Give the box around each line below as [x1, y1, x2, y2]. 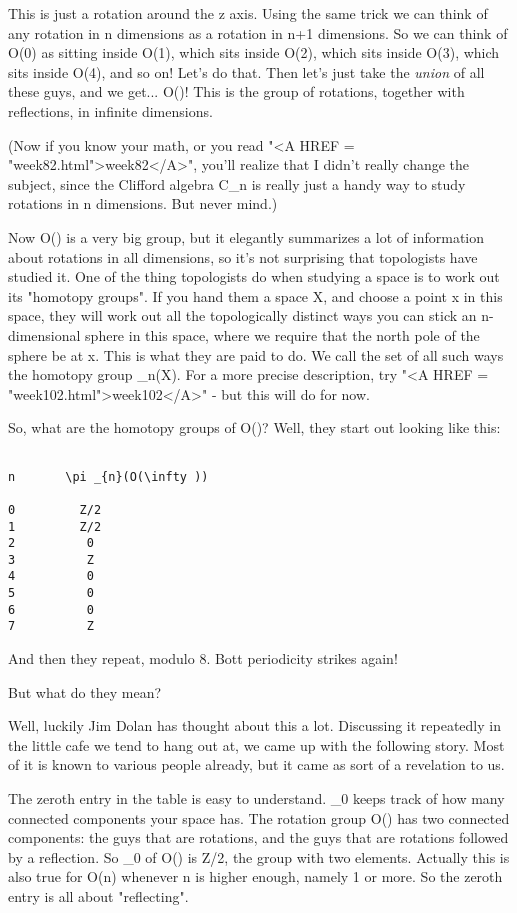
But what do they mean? [8, 681, 162, 702]
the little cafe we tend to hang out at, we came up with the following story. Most [8, 734, 505, 755]
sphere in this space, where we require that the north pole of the [85, 324, 480, 345]
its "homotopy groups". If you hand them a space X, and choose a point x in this [8, 285, 503, 306]
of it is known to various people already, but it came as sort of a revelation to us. [8, 754, 505, 775]
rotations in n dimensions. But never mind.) [8, 193, 278, 214]
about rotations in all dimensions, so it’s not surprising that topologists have [8, 246, 478, 267]
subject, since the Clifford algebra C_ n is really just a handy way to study [8, 173, 466, 194]
